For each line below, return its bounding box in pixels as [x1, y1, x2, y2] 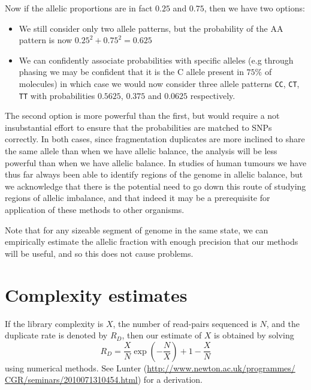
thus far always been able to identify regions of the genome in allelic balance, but [5, 168, 303, 181]
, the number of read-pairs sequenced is [113, 317, 257, 329]
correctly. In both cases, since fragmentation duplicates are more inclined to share [5, 133, 305, 145]
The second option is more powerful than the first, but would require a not [5, 109, 280, 122]
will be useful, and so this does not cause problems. [5, 247, 194, 259]
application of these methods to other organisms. [5, 203, 185, 216]
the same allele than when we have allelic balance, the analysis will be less [5, 145, 277, 157]
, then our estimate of [122, 329, 202, 341]
